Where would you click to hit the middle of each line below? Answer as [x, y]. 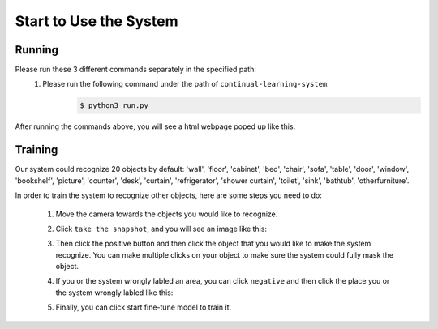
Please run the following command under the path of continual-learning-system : [186, 84]
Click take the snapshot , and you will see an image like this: [161, 229]
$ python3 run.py [114, 106]
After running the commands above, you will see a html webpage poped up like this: [155, 126]
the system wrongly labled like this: [114, 293]
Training [36, 150]
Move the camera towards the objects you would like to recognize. [167, 214]
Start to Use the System [97, 21]
